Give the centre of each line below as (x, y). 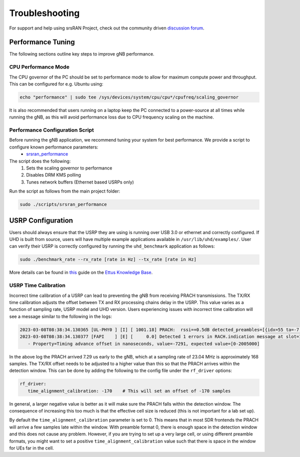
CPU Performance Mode (39, 67)
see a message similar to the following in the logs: (60, 316)
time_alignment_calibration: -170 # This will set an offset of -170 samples (129, 391)
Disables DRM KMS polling (53, 175)
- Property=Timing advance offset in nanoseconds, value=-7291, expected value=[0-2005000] (144, 343)
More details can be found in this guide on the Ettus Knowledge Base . (81, 272)
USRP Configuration (41, 220)
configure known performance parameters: (54, 147)
